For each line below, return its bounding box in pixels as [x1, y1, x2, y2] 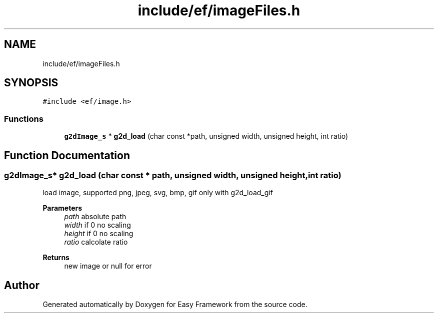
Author [4, 279, 39, 292]
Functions [4, 113, 43, 124]
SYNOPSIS [4, 76, 58, 89]
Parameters [42, 204, 82, 213]
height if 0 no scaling [64, 229, 133, 238]
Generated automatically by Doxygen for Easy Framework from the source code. [42, 300, 307, 309]
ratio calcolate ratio [64, 238, 128, 247]
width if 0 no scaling [64, 221, 131, 230]
